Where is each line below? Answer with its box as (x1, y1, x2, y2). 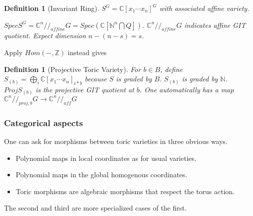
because (84, 73, 107, 84)
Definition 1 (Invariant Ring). (4, 3, 99, 13)
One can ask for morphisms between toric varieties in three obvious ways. (4, 136, 228, 146)
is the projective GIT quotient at (35, 84, 134, 94)
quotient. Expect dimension (4, 30, 86, 41)
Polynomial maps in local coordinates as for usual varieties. (15, 152, 196, 163)
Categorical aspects (4, 116, 83, 129)
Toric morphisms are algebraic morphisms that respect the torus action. (15, 186, 235, 196)
